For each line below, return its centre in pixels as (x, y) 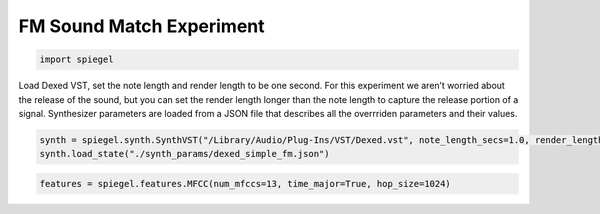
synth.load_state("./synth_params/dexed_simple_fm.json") (184, 154)
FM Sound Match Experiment (141, 26)
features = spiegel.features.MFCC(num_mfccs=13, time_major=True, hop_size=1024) (245, 183)
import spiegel (76, 59)
